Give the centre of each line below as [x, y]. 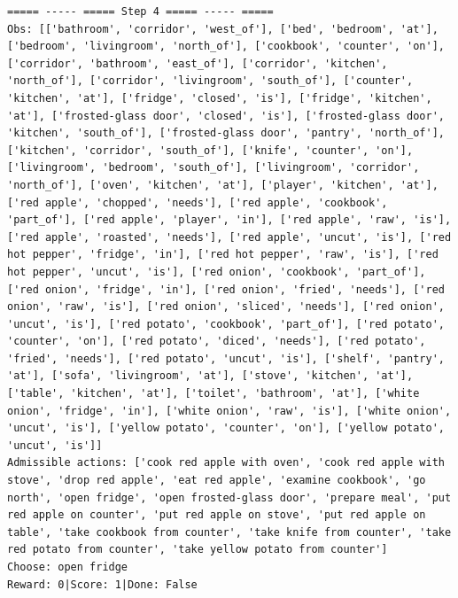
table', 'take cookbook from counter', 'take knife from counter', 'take [229, 532]
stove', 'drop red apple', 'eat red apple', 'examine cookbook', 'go [217, 481]
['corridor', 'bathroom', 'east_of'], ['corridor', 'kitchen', [198, 63]
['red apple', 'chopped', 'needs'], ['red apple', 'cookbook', [198, 202]
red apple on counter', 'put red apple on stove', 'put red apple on [217, 515]
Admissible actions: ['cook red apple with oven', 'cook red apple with [226, 463]
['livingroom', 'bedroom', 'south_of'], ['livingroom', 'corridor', [213, 168]
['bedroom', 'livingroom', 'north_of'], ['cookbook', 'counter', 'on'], [226, 47]
